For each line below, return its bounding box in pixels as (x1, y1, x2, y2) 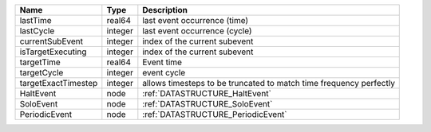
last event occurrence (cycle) (142, 25, 252, 36)
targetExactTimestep (19, 78, 98, 88)
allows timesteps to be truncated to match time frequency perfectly (142, 78, 395, 88)
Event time (142, 56, 183, 68)
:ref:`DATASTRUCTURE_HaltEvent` (142, 88, 271, 99)
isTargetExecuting (19, 46, 87, 57)
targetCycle (19, 68, 64, 78)
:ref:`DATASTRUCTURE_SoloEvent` (142, 99, 273, 109)
